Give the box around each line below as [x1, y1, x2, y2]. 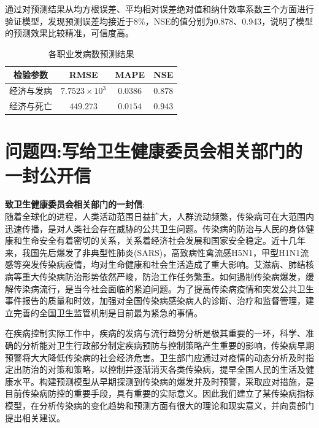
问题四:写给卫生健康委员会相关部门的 [5, 138, 302, 163]
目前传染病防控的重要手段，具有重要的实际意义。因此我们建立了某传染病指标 [5, 387, 314, 400]
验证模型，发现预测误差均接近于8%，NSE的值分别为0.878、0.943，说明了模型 [5, 14, 313, 27]
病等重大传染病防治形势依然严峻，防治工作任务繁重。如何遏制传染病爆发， [5, 270, 306, 283]
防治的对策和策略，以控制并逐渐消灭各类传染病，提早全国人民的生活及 [21, 363, 306, 376]
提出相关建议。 [5, 411, 65, 424]
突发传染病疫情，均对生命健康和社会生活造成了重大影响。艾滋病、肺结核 [21, 258, 314, 271]
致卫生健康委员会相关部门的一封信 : [5, 198, 145, 211]
